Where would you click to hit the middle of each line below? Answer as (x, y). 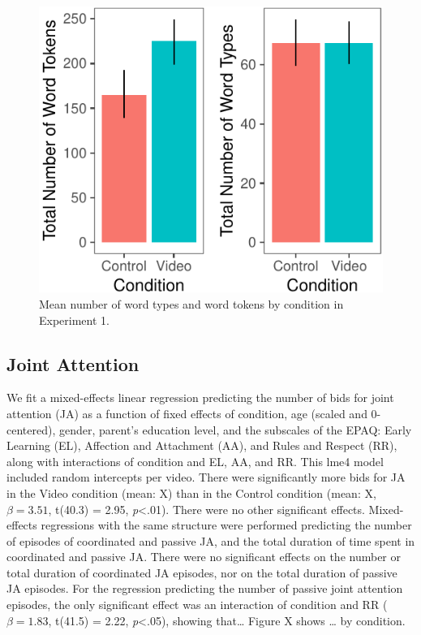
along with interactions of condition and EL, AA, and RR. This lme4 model (195, 461)
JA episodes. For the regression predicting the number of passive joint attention (205, 588)
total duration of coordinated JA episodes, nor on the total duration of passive (202, 572)
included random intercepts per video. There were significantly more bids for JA (206, 477)
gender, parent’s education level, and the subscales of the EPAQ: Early (235, 429)
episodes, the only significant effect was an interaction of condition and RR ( (197, 605)
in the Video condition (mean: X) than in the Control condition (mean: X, (191, 492)
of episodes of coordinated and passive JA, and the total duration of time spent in (211, 540)
